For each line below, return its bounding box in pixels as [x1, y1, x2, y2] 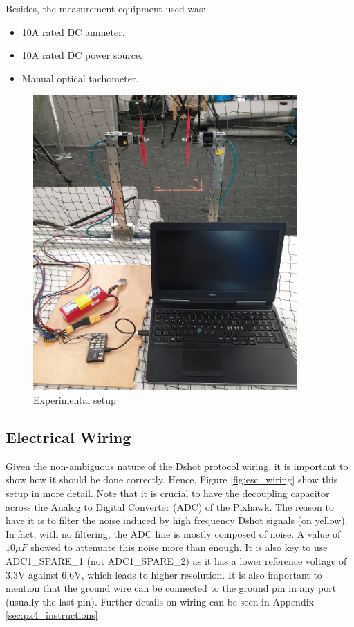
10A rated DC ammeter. [21, 24, 125, 39]
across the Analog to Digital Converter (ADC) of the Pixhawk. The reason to [6, 499, 335, 514]
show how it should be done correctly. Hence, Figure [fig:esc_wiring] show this [6, 472, 338, 487]
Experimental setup [33, 393, 116, 407]
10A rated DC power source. [21, 48, 142, 62]
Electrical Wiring [6, 427, 131, 447]
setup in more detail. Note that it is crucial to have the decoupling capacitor [6, 486, 330, 500]
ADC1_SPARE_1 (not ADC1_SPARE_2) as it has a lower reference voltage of [6, 553, 347, 568]
